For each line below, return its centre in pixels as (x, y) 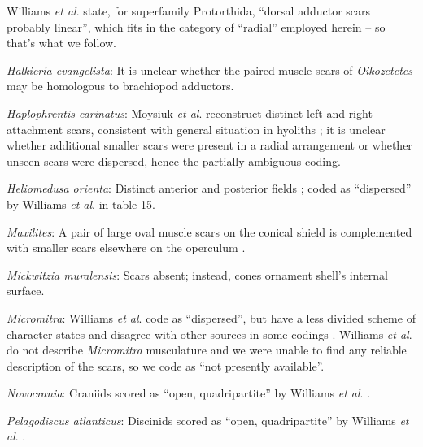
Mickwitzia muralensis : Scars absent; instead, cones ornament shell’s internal (197, 274)
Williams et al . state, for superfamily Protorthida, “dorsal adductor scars (189, 11)
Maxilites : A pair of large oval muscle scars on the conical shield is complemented (209, 231)
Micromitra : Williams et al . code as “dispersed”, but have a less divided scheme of (211, 317)
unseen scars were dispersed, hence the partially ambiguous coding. (174, 161)
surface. (26, 291)
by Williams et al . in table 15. (81, 204)
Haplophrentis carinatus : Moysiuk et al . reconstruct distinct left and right (190, 113)
